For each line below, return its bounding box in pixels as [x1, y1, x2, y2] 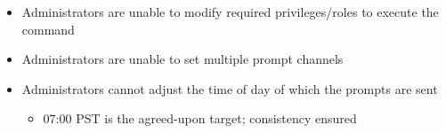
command [21, 20, 75, 38]
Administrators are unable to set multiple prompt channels [21, 50, 344, 68]
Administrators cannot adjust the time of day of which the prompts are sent [21, 79, 438, 98]
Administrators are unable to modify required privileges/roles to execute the [21, 3, 439, 20]
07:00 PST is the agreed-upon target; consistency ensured [43, 109, 357, 128]
